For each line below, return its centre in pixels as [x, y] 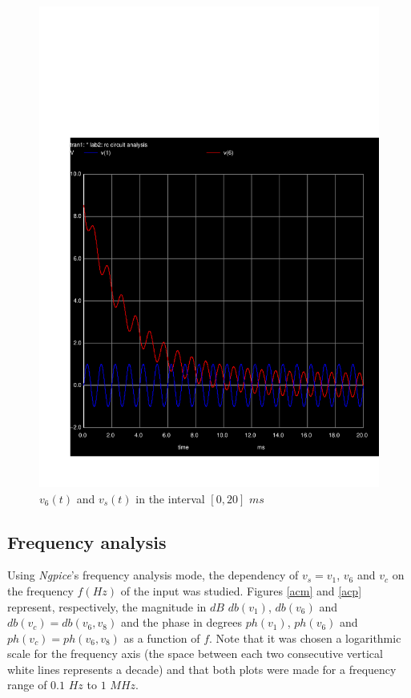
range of [27, 685]
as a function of [162, 637]
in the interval [170, 498]
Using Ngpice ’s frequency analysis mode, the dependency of [153, 575]
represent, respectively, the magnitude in [107, 606]
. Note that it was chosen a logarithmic [305, 637]
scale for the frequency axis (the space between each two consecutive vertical [195, 654]
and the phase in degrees [181, 622]
